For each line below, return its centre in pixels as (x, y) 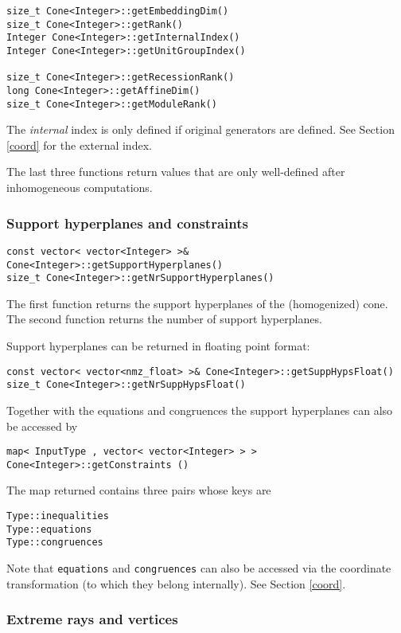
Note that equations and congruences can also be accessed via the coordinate (199, 567)
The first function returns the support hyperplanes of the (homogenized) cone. (197, 303)
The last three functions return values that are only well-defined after (176, 172)
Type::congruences (55, 543)
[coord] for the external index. (79, 145)
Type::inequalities (58, 516)
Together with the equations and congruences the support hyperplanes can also (200, 410)
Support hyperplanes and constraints (127, 223)
